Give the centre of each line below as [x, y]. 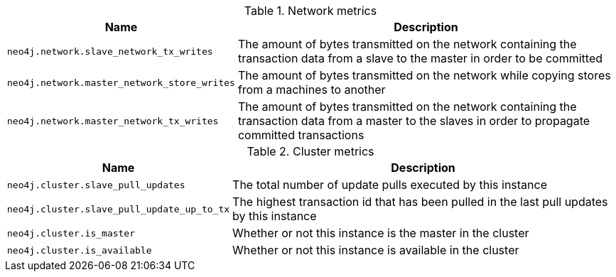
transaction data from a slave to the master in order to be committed [420, 58]
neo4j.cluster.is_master [71, 233]
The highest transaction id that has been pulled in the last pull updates [420, 202]
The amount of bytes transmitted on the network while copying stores [424, 75]
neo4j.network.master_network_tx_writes [113, 121]
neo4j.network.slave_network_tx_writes [110, 51]
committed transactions [301, 135]
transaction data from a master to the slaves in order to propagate [414, 121]
